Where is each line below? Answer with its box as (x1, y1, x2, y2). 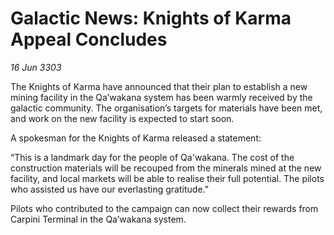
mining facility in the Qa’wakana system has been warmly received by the (10, 91, 313, 103)
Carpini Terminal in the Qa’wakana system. (10, 213, 187, 225)
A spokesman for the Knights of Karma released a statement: (10, 132, 262, 144)
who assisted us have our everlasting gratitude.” (10, 183, 209, 195)
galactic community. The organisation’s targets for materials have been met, (10, 102, 323, 114)
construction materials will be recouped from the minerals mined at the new (10, 162, 322, 174)
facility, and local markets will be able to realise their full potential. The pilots (10, 172, 325, 184)
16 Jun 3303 (10, 61, 62, 73)
